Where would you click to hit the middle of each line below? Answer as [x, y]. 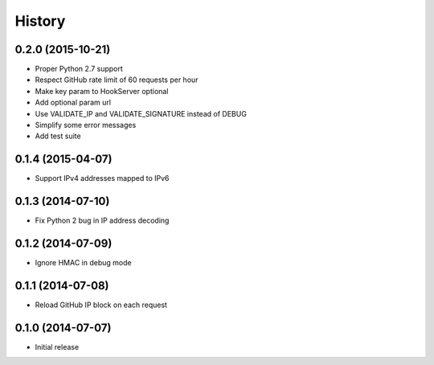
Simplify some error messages [86, 125]
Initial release [57, 347]
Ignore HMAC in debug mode [83, 263]
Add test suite [58, 136]
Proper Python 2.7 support [79, 69]
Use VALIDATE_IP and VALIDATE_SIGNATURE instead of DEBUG [141, 113]
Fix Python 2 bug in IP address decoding [102, 220]
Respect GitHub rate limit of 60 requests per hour [117, 80]
